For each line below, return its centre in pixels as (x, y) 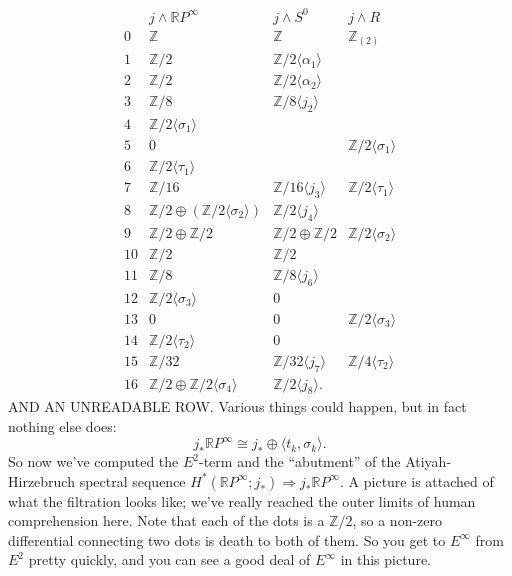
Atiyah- (428, 461)
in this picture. (385, 559)
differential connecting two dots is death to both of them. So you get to (227, 539)
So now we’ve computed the (93, 461)
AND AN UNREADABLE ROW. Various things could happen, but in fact (237, 406)
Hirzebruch (41, 480)
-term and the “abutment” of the (300, 461)
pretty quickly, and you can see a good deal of (169, 559)
